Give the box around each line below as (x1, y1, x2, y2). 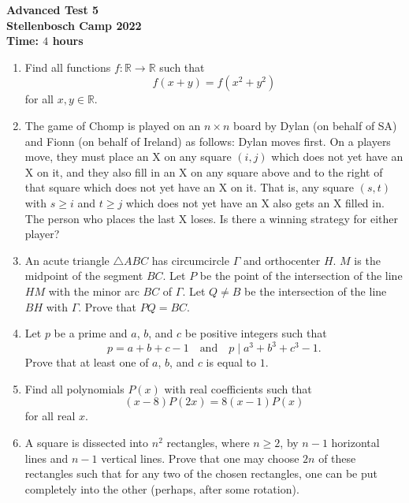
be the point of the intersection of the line (199, 267, 403, 284)
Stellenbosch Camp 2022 (6, 17, 142, 33)
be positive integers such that (184, 325, 327, 341)
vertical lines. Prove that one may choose (101, 449, 299, 466)
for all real (24, 408, 76, 424)
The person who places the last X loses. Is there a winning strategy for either (24, 210, 398, 226)
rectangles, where (166, 434, 250, 450)
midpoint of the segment (24, 267, 143, 284)
